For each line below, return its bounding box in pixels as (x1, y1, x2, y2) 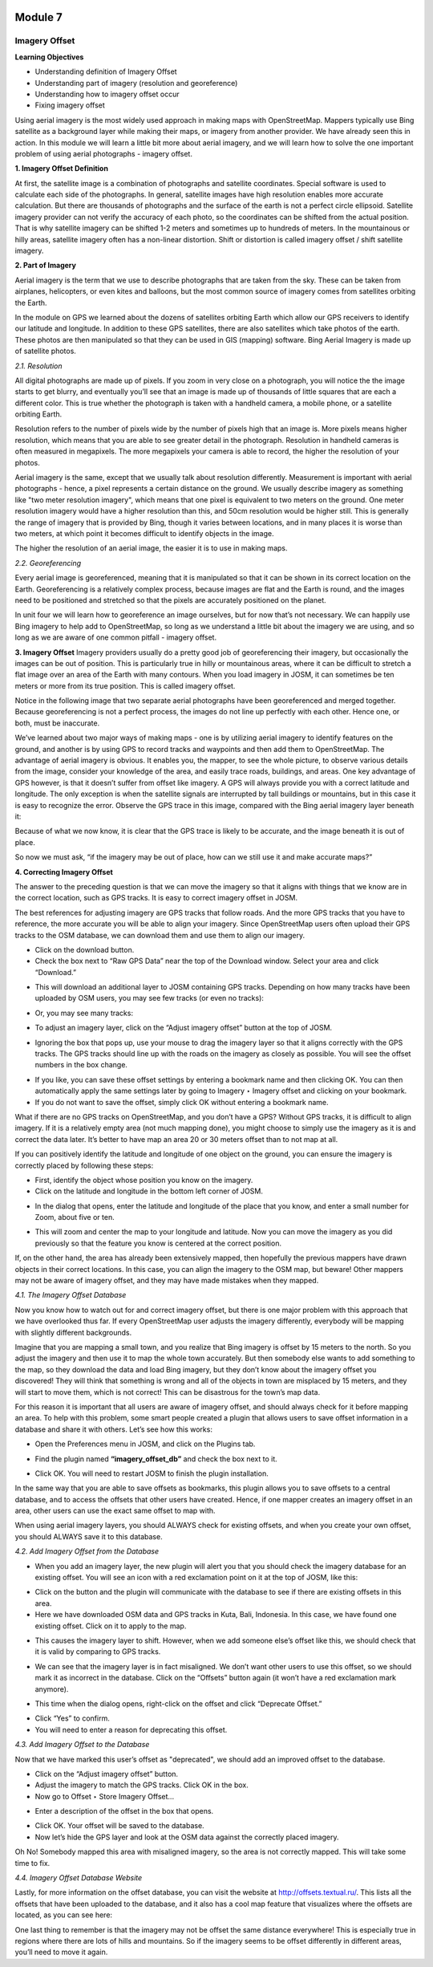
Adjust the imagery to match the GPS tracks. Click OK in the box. (34, 1780, 249, 1790)
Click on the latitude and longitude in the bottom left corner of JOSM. (34, 1186, 264, 1196)
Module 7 (14, 10, 63, 24)
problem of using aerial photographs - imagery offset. (14, 148, 192, 158)
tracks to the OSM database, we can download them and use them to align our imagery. (14, 930, 305, 940)
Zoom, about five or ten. (34, 1213, 115, 1222)
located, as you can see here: (14, 1910, 112, 1920)
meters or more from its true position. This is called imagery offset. (14, 681, 236, 690)
